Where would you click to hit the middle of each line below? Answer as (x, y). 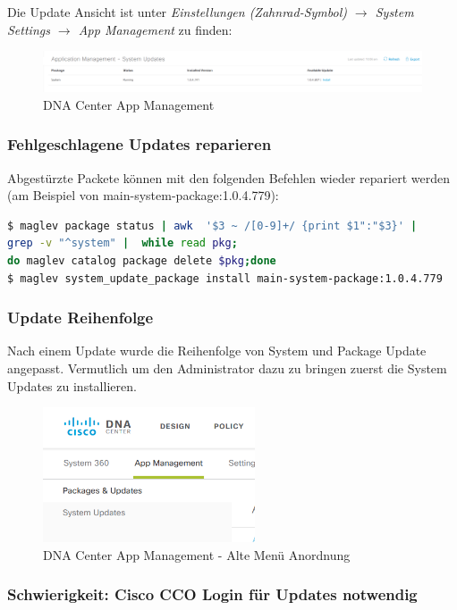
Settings (29, 29)
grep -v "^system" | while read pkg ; (123, 243)
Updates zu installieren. (72, 385)
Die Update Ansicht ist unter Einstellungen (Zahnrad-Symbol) (177, 12)
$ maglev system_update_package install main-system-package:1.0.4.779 (225, 278)
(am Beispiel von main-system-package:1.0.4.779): (143, 195)
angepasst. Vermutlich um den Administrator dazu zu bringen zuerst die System (227, 368)
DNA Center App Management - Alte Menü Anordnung (197, 554)
